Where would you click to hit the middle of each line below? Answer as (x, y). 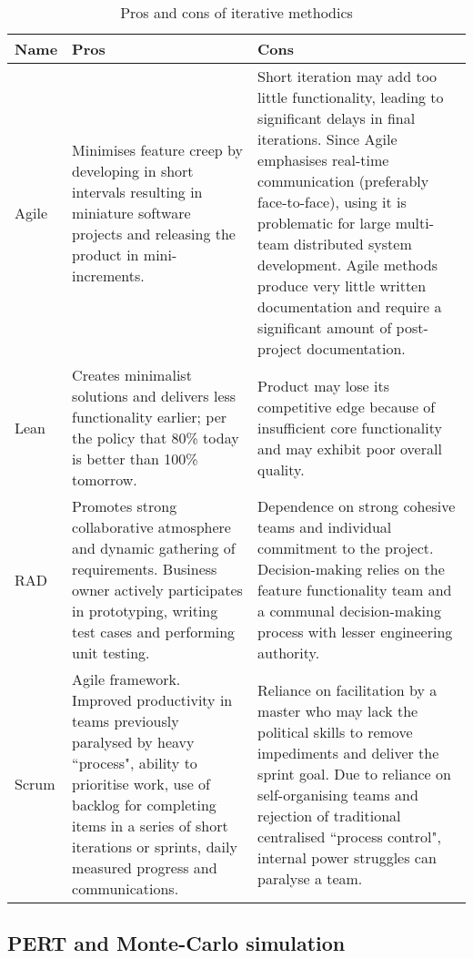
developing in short (133, 170)
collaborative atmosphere (151, 527)
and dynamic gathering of (154, 548)
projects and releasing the (154, 233)
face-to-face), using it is (332, 202)
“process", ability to (135, 763)
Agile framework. (126, 679)
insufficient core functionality (350, 427)
